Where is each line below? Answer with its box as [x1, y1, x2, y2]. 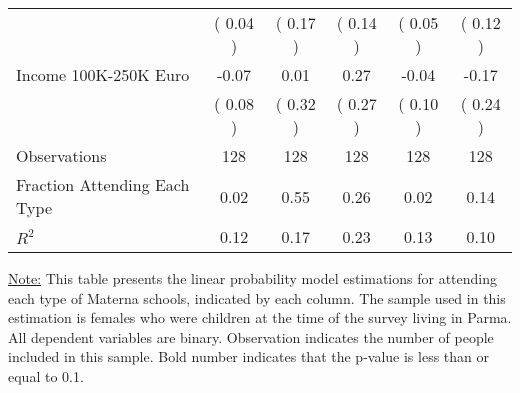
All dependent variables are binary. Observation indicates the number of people [8, 326, 494, 347]
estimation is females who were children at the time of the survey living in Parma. [8, 307, 512, 328]
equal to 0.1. [8, 365, 84, 386]
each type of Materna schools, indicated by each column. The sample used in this [8, 287, 506, 308]
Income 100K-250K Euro [16, 63, 190, 86]
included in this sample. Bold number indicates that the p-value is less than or [8, 346, 490, 367]
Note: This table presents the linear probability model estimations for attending [8, 268, 498, 288]
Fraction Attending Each [16, 173, 190, 196]
